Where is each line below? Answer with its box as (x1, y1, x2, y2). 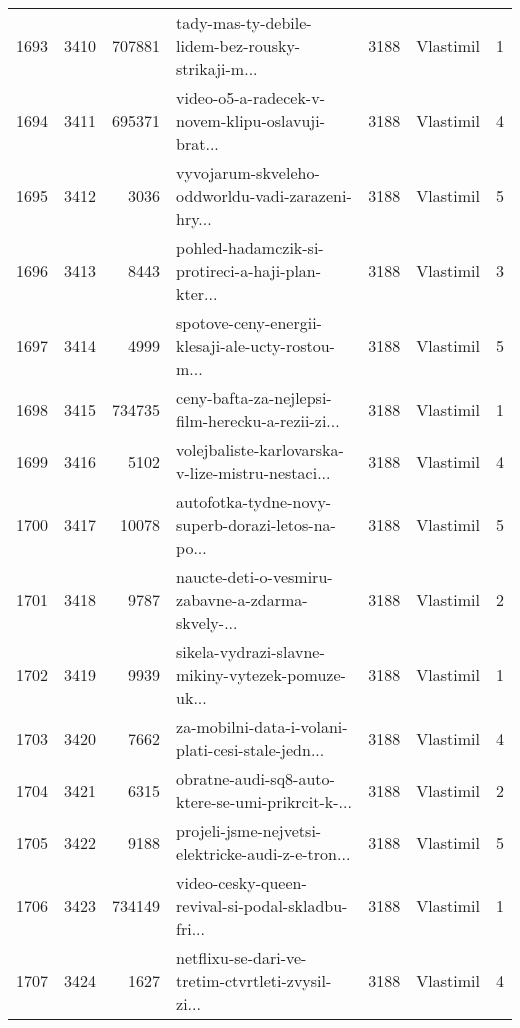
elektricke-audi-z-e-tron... (176, 842, 351, 865)
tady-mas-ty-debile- (176, 11, 312, 34)
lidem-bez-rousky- (176, 34, 301, 57)
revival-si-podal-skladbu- (176, 894, 348, 917)
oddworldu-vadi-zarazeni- (176, 184, 352, 207)
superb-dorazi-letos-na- (176, 513, 336, 536)
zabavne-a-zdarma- (176, 588, 308, 611)
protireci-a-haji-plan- (176, 259, 322, 282)
